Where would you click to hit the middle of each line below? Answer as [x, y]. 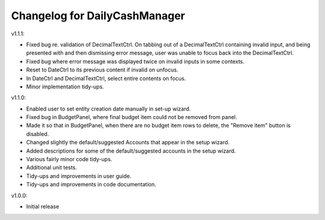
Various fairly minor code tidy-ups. [69, 159]
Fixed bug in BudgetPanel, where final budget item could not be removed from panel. [132, 117]
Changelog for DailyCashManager [98, 16]
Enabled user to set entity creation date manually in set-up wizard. [108, 109]
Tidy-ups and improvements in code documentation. [91, 185]
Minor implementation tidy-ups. [65, 87]
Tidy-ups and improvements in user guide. [79, 176]
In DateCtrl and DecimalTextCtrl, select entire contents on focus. [106, 78]
